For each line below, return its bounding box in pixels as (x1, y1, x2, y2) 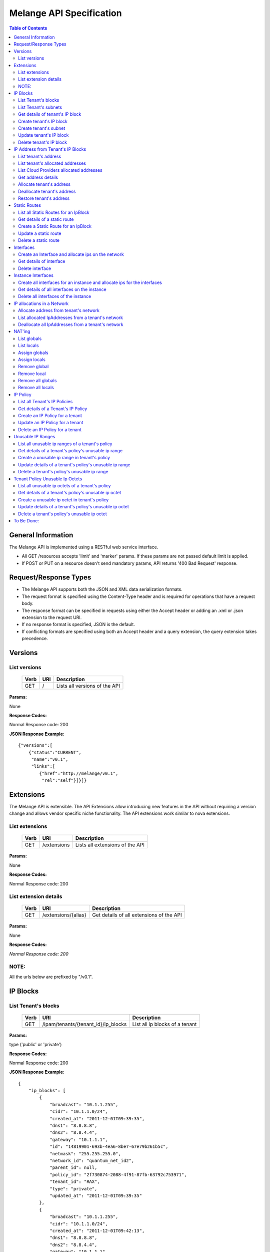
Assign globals (18, 350, 48, 356)
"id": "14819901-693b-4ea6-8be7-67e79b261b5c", (49, 1144, 168, 1149)
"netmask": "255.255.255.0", (49, 1151, 121, 1156)
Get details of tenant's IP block (18, 111, 81, 117)
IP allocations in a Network (13, 300, 69, 306)
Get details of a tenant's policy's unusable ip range (18, 447, 122, 453)
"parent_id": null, (49, 1165, 97, 1170)
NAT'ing (13, 329, 30, 335)
